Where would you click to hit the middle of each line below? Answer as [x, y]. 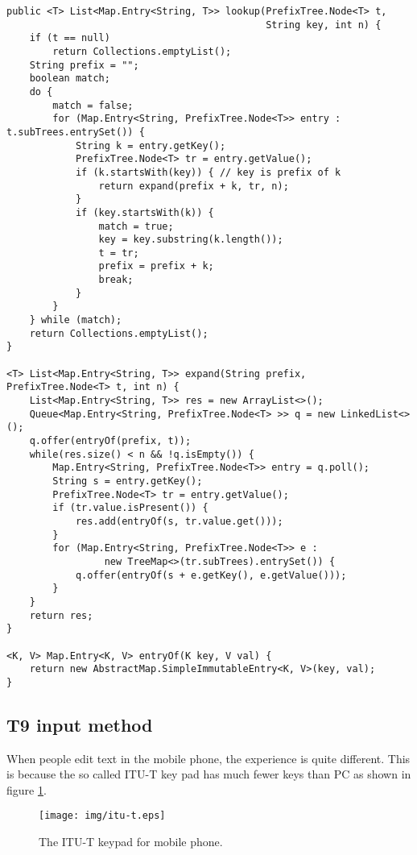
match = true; [136, 226]
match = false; [93, 105]
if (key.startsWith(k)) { [145, 212]
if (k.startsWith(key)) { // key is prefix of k [208, 172]
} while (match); [76, 320]
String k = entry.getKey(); [151, 145]
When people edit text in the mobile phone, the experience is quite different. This [208, 758]
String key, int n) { [324, 25]
